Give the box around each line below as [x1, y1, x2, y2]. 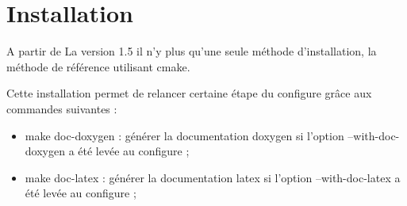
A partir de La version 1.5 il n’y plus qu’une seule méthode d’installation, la [6, 43, 377, 59]
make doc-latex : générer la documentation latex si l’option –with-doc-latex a [25, 169, 401, 185]
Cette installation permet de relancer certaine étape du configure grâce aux [6, 85, 372, 101]
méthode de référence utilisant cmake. [6, 58, 190, 74]
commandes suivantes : [6, 100, 117, 116]
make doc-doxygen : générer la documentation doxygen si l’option [25, 127, 344, 143]
